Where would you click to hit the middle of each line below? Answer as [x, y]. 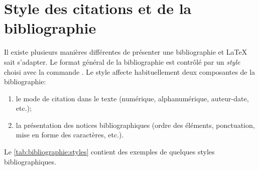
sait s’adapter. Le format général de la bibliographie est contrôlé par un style [122, 61]
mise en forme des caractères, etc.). [70, 135]
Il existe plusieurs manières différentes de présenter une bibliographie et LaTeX [126, 52]
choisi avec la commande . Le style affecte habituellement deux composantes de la [130, 71]
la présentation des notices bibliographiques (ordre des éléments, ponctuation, [135, 125]
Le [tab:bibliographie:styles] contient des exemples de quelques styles [109, 152]
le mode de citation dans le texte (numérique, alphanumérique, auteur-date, [132, 98]
